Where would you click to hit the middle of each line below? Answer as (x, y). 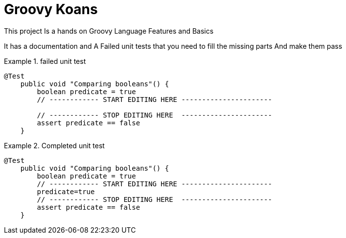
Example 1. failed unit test (45, 61)
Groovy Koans (51, 9)
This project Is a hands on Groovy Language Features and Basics (109, 31)
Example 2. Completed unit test (54, 145)
